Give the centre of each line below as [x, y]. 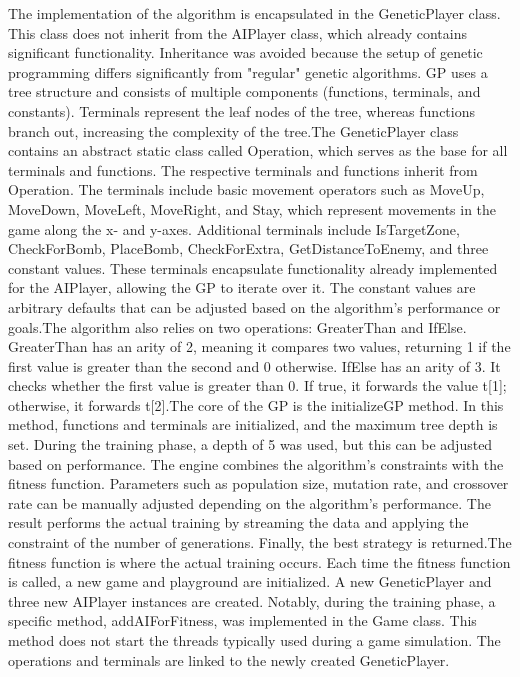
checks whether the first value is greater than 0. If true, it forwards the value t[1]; [257, 385]
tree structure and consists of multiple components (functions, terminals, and [244, 91]
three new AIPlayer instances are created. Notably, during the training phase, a [252, 600]
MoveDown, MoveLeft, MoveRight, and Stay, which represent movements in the [252, 208]
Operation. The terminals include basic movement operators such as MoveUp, [246, 189]
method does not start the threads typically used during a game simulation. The [254, 640]
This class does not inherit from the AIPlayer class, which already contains [237, 32]
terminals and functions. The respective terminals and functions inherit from [243, 169]
